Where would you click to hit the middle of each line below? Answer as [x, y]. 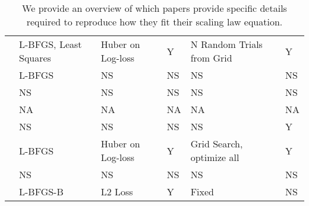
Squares [35, 58]
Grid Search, [217, 144]
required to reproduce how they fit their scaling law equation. [154, 22]
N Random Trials [226, 44]
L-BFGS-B [41, 191]
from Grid [211, 58]
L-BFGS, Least [51, 44]
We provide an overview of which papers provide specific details [154, 8]
